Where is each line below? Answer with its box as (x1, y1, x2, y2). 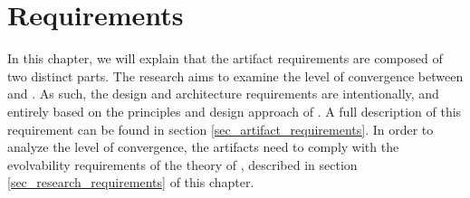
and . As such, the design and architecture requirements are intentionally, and (7, 84, 439, 103)
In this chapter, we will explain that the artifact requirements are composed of (7, 49, 443, 68)
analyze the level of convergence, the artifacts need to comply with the (7, 137, 399, 156)
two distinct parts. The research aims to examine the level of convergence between (7, 66, 464, 85)
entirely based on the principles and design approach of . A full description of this (7, 101, 462, 120)
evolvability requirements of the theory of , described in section (7, 155, 358, 174)
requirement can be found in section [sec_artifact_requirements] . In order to (7, 119, 434, 138)
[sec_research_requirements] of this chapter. (7, 173, 254, 192)
